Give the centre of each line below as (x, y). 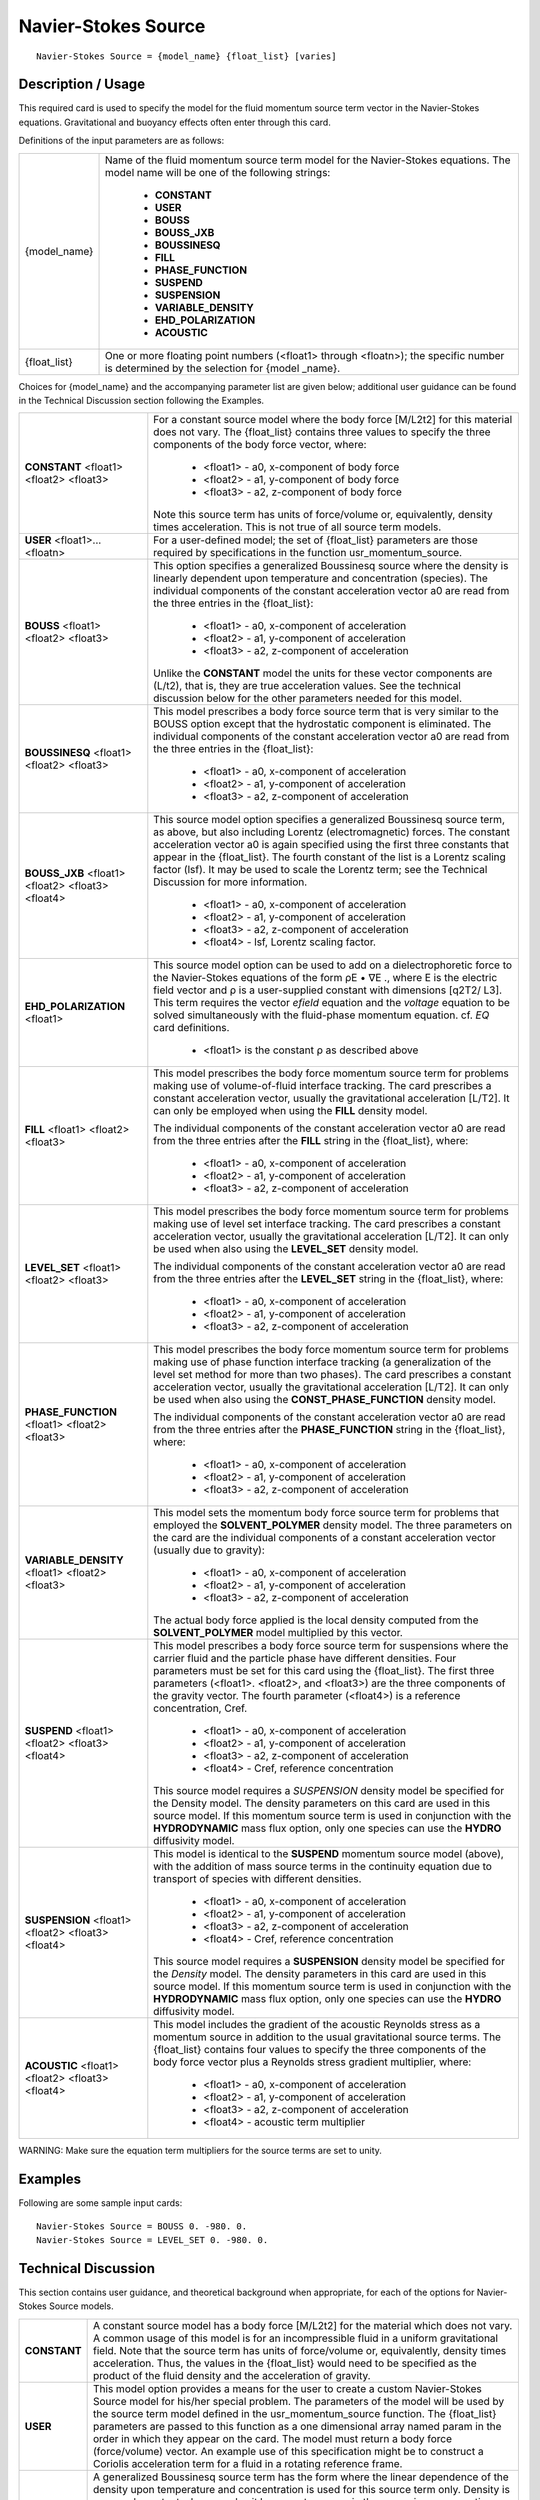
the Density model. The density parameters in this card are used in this (320, 1974)
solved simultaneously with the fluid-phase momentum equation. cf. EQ (321, 1015)
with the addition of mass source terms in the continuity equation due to (322, 1867)
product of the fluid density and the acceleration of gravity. (232, 2375)
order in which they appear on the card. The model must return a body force (273, 2438)
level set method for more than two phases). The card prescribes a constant (332, 1375)
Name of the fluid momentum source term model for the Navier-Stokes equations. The (307, 160)
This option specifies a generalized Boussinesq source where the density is (331, 566)
